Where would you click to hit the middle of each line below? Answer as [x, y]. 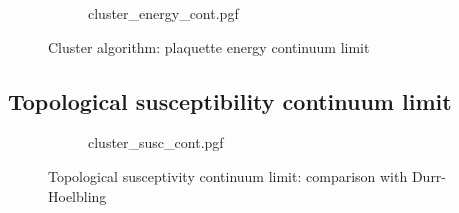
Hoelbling [77, 195]
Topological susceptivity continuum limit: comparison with [228, 175]
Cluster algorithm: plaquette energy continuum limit [209, 46]
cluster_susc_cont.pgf [156, 142]
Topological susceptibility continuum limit [230, 100]
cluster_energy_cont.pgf [163, 13]
